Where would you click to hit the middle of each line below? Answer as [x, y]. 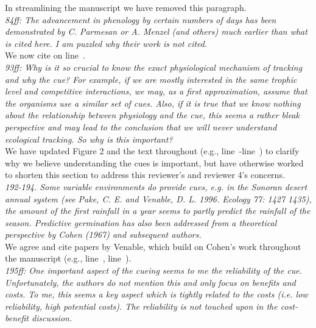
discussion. [52, 318]
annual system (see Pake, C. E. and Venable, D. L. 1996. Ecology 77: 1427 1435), [158, 198]
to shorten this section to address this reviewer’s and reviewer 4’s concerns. [145, 175]
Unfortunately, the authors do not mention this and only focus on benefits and [150, 282]
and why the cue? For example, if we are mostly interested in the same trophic [151, 79]
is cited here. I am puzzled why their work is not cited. [106, 43]
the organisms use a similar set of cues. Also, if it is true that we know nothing [153, 103]
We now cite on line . [45, 55]
